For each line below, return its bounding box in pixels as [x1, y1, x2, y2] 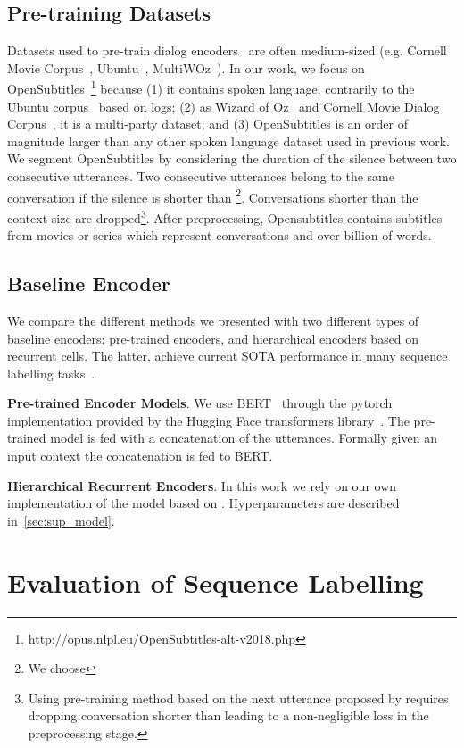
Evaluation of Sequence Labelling [7, 563, 424, 600]
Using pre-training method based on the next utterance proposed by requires [28, 688, 449, 707]
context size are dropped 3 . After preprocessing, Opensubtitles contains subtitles [7, 205, 443, 227]
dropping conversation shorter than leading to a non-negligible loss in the [28, 706, 429, 725]
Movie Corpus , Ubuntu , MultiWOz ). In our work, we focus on [7, 58, 365, 77]
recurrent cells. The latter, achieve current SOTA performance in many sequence [7, 346, 448, 365]
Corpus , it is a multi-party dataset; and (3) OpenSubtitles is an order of [7, 114, 408, 133]
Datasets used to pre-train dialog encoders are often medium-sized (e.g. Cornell [7, 41, 447, 60]
